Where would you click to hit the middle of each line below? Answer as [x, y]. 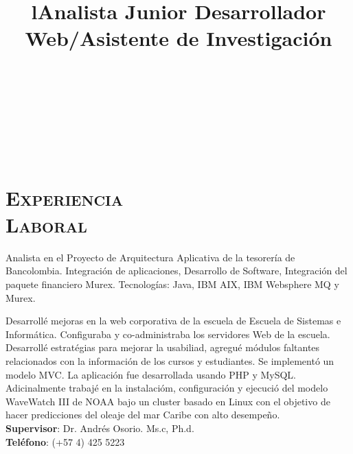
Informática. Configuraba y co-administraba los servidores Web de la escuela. [168, 334]
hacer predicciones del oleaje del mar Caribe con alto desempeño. [143, 415]
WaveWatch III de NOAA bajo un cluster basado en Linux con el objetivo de [168, 401]
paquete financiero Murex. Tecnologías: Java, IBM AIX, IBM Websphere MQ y [172, 284]
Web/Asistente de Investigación [179, 38]
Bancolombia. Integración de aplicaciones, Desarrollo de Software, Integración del [176, 271]
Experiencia [65, 197]
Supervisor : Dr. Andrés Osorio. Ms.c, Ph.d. [100, 428]
